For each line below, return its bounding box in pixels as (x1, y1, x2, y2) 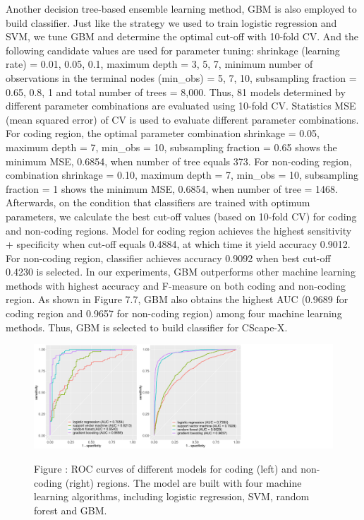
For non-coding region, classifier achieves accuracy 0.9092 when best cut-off (6, 250, 331, 265)
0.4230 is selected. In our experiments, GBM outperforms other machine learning (6, 264, 356, 279)
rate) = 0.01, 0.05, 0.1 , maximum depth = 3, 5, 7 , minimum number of (6, 57, 313, 71)
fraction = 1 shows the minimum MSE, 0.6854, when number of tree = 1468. (6, 181, 339, 196)
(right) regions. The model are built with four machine (65, 475, 302, 490)
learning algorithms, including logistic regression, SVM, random (34, 489, 310, 504)
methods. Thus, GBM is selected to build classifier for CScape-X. (6, 319, 288, 334)
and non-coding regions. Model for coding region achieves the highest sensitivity (6, 223, 352, 237)
